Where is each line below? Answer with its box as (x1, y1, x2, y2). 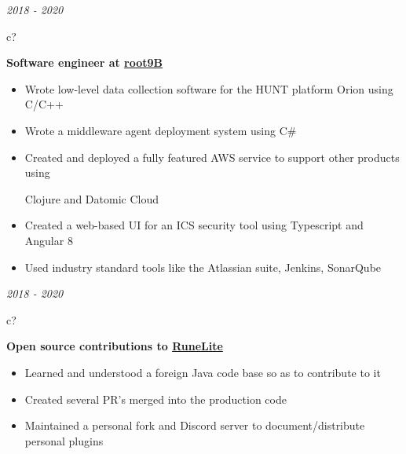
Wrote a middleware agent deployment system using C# (24, 122, 297, 138)
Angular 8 (24, 232, 73, 248)
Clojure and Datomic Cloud (24, 190, 159, 207)
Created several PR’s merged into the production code (24, 390, 287, 407)
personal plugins (24, 432, 104, 449)
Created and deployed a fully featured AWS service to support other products (24, 148, 400, 165)
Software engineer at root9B (6, 54, 163, 71)
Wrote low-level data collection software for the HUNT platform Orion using (24, 80, 393, 97)
